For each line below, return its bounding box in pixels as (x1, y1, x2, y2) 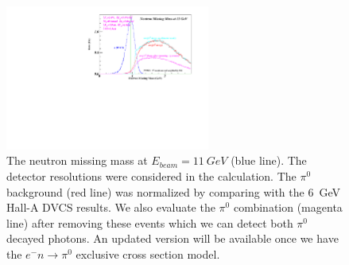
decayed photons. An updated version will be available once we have (6, 230, 339, 247)
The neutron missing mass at (6, 152, 148, 169)
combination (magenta (233, 199, 343, 216)
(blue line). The (231, 152, 307, 169)
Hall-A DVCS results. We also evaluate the (6, 199, 215, 216)
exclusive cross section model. (76, 245, 220, 262)
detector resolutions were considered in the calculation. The (6, 167, 297, 184)
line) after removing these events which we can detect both (6, 214, 293, 231)
